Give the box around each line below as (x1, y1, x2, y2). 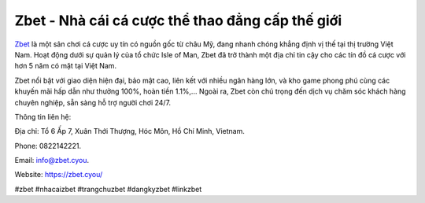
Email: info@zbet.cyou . (14, 156, 90, 165)
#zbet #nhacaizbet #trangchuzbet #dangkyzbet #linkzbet (14, 184, 202, 194)
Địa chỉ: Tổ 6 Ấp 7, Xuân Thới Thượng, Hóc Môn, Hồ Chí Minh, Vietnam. (14, 127, 246, 136)
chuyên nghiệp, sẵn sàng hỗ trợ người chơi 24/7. (14, 98, 172, 107)
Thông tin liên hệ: (14, 112, 72, 121)
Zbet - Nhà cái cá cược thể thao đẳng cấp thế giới (14, 12, 342, 29)
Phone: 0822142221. (14, 141, 82, 150)
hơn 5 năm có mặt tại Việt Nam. (14, 61, 117, 71)
